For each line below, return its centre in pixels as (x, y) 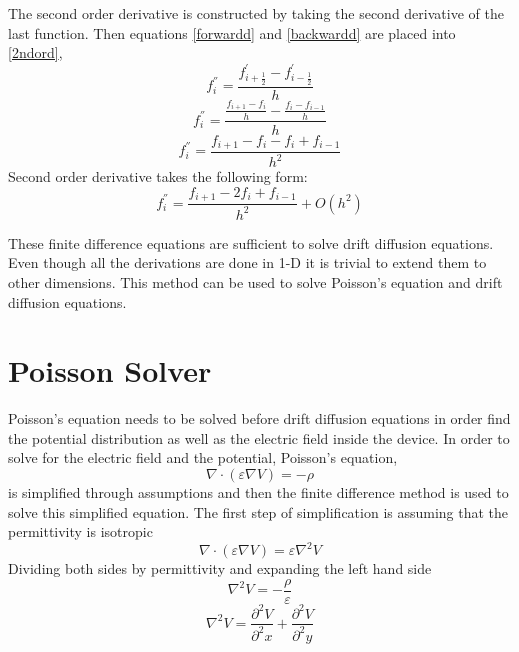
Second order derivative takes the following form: (158, 176)
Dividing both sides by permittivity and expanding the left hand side (220, 568)
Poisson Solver (110, 370)
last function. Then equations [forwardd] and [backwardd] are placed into (232, 32)
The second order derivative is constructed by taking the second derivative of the (256, 13)
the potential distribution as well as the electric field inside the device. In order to (259, 437)
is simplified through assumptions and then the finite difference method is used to (258, 492)
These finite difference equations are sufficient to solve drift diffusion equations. (251, 242)
